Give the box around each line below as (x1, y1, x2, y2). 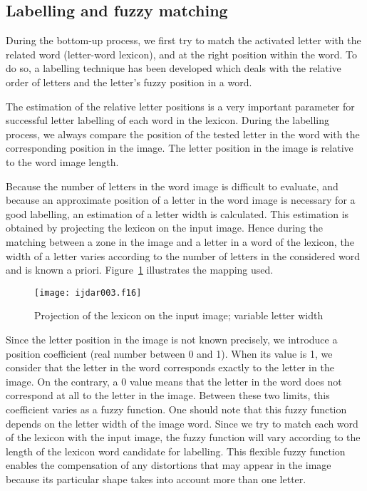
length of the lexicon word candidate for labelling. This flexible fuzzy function (6, 443, 346, 458)
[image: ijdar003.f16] (34, 287, 142, 298)
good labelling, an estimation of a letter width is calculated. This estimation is (6, 206, 349, 221)
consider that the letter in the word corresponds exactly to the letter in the (6, 360, 334, 375)
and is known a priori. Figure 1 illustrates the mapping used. (6, 262, 274, 277)
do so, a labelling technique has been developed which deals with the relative (6, 61, 341, 76)
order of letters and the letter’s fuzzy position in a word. (6, 74, 252, 89)
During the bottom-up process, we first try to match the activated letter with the (6, 33, 361, 48)
